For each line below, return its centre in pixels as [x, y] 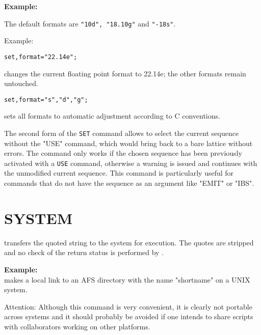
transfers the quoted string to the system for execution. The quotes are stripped [129, 242]
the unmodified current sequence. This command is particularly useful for [119, 173]
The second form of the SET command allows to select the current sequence [122, 133]
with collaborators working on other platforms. [77, 326]
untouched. [21, 83]
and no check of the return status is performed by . [84, 252]
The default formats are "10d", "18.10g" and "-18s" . [90, 23]
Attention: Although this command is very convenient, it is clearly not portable [128, 306]
